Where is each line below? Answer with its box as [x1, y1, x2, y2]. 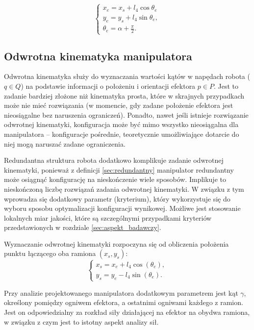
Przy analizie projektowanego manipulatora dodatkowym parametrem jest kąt [4, 287, 238, 298]
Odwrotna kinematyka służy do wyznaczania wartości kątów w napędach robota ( [4, 71, 250, 81]
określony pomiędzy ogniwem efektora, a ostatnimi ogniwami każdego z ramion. [4, 297, 243, 307]
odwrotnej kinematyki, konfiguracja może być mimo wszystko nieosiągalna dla [4, 119, 239, 129]
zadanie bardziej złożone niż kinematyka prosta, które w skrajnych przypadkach [4, 90, 245, 101]
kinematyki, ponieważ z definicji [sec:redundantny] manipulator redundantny [4, 164, 234, 175]
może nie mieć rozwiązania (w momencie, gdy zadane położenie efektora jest [4, 100, 233, 110]
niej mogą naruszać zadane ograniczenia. [4, 138, 126, 149]
